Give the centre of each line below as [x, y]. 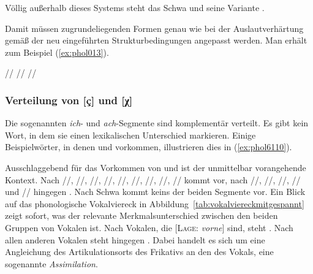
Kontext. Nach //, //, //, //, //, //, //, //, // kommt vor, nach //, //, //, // [153, 179]
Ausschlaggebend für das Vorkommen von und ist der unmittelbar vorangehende [156, 167]
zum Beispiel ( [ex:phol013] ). [57, 52]
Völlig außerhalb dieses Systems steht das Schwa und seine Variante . [135, 7]
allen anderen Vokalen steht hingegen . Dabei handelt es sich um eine [135, 239]
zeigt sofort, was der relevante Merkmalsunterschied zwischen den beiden [141, 215]
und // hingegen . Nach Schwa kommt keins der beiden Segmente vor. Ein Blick [155, 192]
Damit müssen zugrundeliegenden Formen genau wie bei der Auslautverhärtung [154, 28]
